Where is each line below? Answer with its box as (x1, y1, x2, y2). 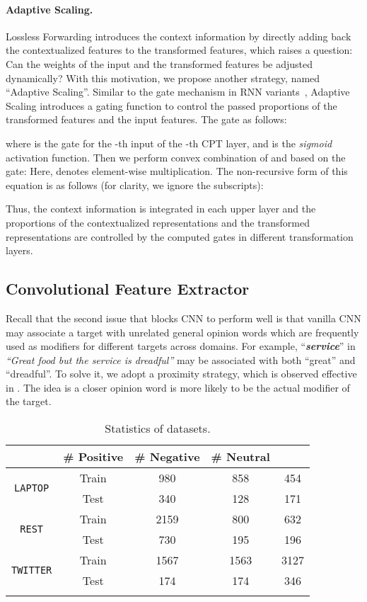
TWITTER (11, 564, 52, 577)
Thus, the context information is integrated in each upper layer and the (6, 201, 316, 216)
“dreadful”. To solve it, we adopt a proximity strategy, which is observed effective (6, 366, 357, 381)
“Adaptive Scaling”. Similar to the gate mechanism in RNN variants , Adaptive (6, 84, 350, 99)
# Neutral (211, 448, 270, 465)
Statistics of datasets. (105, 420, 211, 437)
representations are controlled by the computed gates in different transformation (6, 229, 354, 244)
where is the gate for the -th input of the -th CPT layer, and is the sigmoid (6, 135, 332, 150)
